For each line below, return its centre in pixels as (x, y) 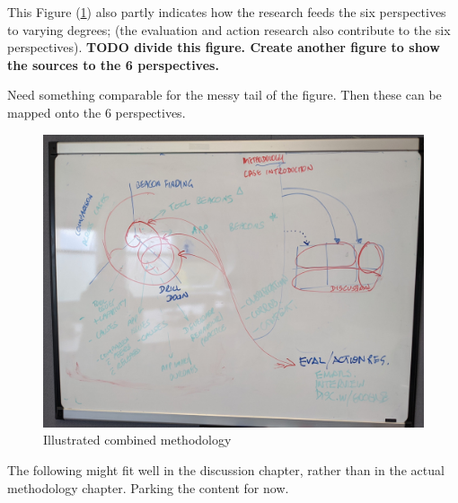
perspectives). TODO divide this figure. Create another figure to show (224, 47)
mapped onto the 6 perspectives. (97, 112)
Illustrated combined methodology (137, 440)
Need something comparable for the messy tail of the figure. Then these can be (225, 95)
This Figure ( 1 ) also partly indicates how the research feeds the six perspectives (227, 12)
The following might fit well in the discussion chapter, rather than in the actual (226, 470)
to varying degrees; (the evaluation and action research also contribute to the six (229, 29)
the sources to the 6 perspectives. (113, 64)
